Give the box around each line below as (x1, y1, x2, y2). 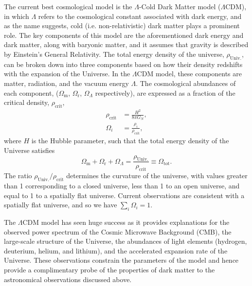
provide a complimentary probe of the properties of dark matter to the (4, 264, 215, 274)
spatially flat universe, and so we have (4, 200, 117, 210)
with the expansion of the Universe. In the (4, 68, 130, 79)
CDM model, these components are (137, 68, 242, 79)
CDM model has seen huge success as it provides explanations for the (22, 217, 230, 227)
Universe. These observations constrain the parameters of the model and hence (4, 255, 239, 265)
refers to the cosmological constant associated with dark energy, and (38, 11, 242, 21)
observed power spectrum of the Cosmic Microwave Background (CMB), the (4, 226, 232, 236)
